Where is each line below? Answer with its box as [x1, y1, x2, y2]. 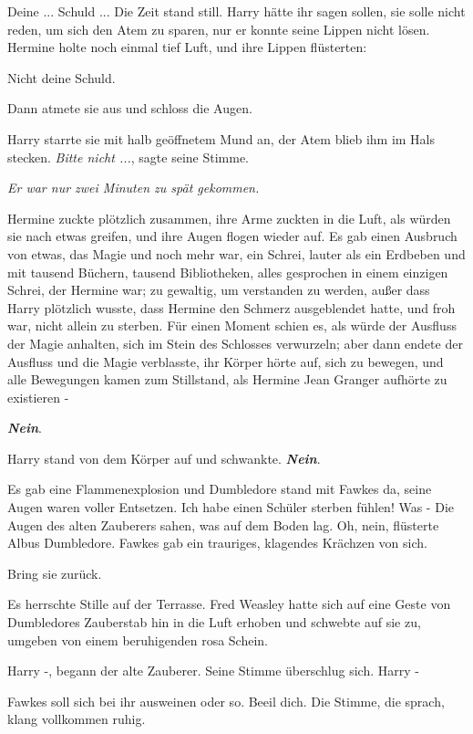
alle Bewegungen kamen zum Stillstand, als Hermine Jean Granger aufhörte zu [7, 370, 447, 389]
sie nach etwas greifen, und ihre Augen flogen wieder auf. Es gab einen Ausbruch [7, 226, 458, 246]
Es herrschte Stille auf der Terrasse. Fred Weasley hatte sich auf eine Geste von [7, 594, 451, 613]
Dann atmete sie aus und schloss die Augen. [7, 99, 252, 118]
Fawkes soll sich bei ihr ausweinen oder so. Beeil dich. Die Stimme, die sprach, [7, 691, 445, 710]
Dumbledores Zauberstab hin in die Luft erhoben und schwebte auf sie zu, [7, 613, 421, 632]
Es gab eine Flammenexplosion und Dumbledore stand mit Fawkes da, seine [7, 479, 432, 498]
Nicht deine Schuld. [7, 68, 116, 87]
